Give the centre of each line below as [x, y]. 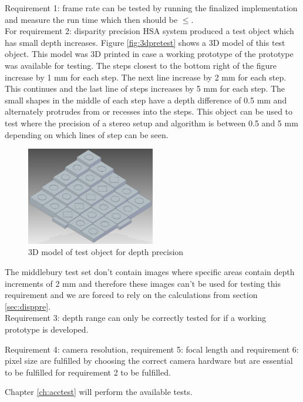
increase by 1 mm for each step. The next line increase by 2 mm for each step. [146, 77]
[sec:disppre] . [28, 306]
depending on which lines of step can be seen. [87, 134]
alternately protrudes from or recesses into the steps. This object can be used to [149, 111]
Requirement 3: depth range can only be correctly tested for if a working [136, 318]
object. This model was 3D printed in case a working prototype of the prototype [149, 54]
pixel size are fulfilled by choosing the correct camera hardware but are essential [149, 361]
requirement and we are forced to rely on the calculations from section [131, 295]
